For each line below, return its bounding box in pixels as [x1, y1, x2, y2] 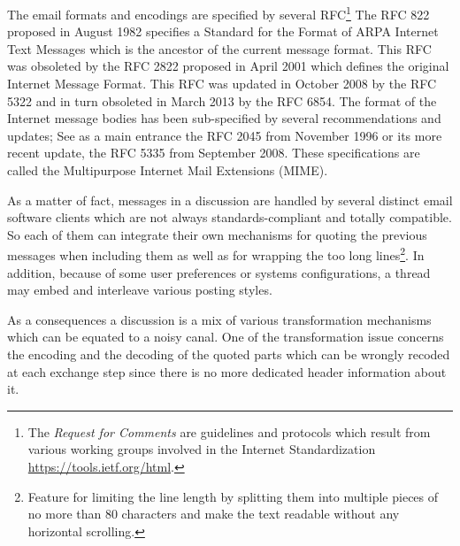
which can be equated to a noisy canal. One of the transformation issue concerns [7, 327, 444, 346]
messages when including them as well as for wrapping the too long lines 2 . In [7, 243, 425, 265]
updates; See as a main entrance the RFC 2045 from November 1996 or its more [7, 126, 442, 144]
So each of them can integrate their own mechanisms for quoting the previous [7, 225, 427, 243]
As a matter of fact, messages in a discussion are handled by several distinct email [7, 190, 453, 209]
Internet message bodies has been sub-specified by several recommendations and [7, 109, 441, 127]
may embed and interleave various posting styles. [7, 281, 272, 299]
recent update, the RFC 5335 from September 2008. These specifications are [7, 143, 420, 162]
